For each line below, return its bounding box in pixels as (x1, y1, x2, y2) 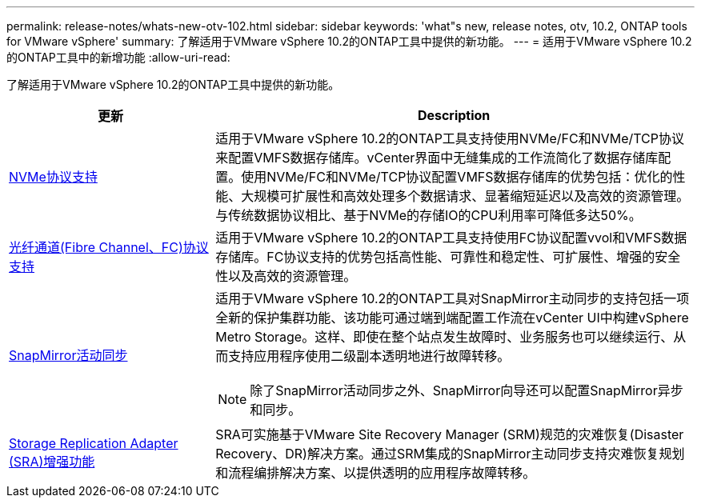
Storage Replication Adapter (9, 435, 178, 451)
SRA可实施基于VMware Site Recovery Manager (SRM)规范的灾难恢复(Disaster (215, 426, 684, 442)
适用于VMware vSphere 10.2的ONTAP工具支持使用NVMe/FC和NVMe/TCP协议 (215, 130, 685, 146)
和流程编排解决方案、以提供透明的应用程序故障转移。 (215, 465, 536, 481)
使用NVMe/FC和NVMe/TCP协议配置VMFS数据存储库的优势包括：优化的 (241, 169, 673, 185)
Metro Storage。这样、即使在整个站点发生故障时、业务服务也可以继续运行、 (215, 329, 674, 345)
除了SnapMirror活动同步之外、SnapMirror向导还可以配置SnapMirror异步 (250, 382, 683, 398)
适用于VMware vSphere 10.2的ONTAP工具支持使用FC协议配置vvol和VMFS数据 (215, 230, 687, 246)
